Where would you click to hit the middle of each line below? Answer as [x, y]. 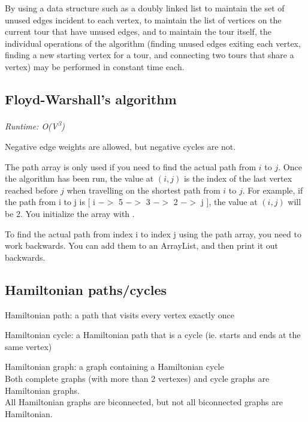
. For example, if [273, 190]
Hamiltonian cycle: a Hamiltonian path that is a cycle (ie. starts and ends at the [153, 335]
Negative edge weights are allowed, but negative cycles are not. [120, 147]
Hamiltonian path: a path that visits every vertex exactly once [120, 314]
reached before [31, 190]
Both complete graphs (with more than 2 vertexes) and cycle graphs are [137, 378]
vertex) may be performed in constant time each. [95, 66]
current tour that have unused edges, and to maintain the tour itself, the [138, 31]
